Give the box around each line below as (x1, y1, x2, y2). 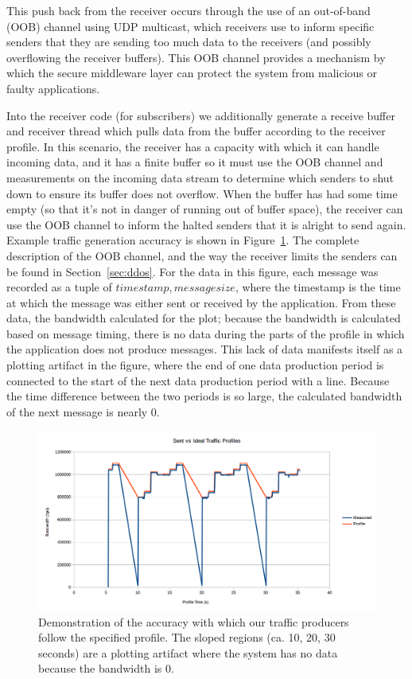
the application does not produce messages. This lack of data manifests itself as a (6, 341, 403, 357)
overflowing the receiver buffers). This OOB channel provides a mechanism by (6, 49, 386, 65)
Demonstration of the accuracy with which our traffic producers (38, 613, 349, 630)
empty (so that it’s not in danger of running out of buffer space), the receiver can (6, 201, 403, 217)
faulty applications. (6, 80, 100, 96)
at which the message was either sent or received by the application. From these (6, 294, 396, 310)
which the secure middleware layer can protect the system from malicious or (6, 64, 377, 81)
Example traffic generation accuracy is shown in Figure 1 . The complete (6, 232, 360, 248)
